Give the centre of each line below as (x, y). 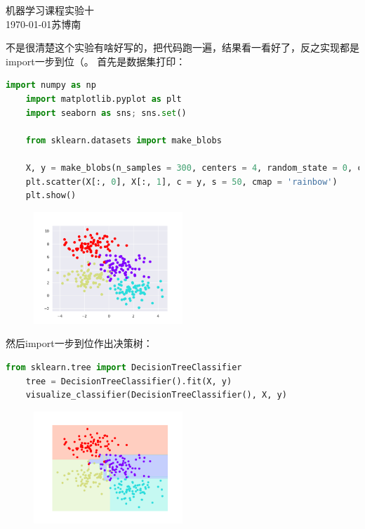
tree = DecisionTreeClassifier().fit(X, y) (129, 381)
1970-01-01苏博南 (44, 24)
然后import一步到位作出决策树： (79, 343)
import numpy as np (51, 85)
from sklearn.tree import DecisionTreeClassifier (124, 367)
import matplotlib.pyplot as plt (104, 99)
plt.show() (51, 196)
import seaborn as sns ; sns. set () (106, 113)
